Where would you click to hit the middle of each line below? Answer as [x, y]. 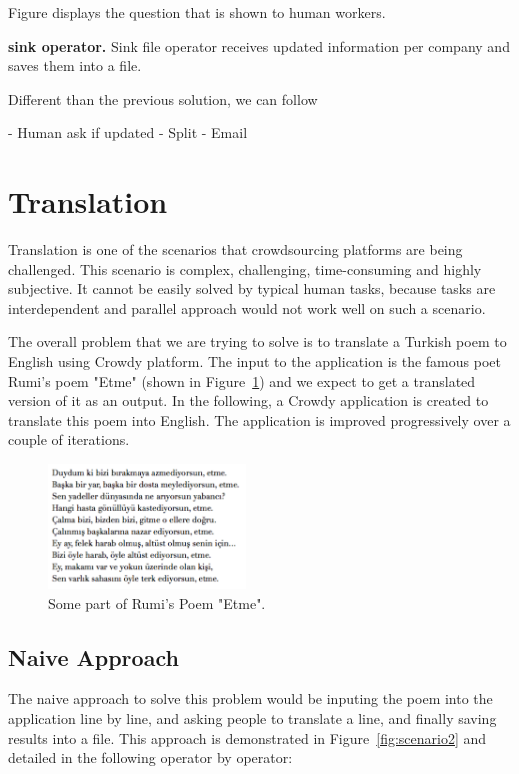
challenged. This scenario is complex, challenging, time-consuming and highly [245, 268]
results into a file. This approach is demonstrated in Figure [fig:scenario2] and [247, 737]
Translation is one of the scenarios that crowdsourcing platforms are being [235, 249]
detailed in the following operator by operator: [150, 757]
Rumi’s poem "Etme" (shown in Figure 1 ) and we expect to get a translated [242, 380]
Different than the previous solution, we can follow [163, 98]
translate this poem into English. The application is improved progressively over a [259, 419]
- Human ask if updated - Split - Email [128, 132]
